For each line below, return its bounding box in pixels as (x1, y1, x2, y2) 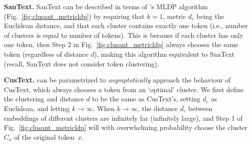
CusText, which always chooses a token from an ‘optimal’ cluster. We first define (4, 84, 244, 94)
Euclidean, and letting (4, 103, 70, 113)
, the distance (137, 103, 178, 113)
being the (196, 11, 224, 21)
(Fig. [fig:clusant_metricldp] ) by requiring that (4, 11, 145, 21)
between (188, 103, 213, 113)
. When (93, 103, 115, 113)
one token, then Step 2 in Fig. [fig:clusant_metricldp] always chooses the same (4, 39, 238, 49)
